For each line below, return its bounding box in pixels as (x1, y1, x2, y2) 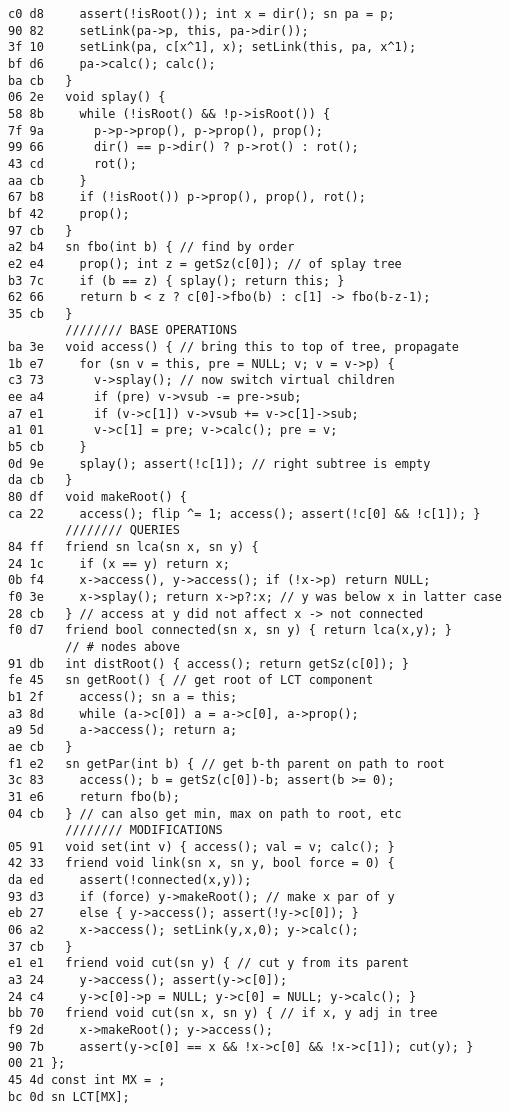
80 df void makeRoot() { (8, 490, 187, 505)
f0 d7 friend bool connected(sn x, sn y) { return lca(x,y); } (8, 623, 452, 638)
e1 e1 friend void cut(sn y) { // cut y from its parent (8, 956, 409, 971)
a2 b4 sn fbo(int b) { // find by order (8, 240, 295, 255)
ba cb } (8, 73, 73, 88)
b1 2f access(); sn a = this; (8, 689, 238, 704)
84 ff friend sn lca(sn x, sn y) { (8, 540, 259, 554)
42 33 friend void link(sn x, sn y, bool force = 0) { (8, 856, 395, 871)
